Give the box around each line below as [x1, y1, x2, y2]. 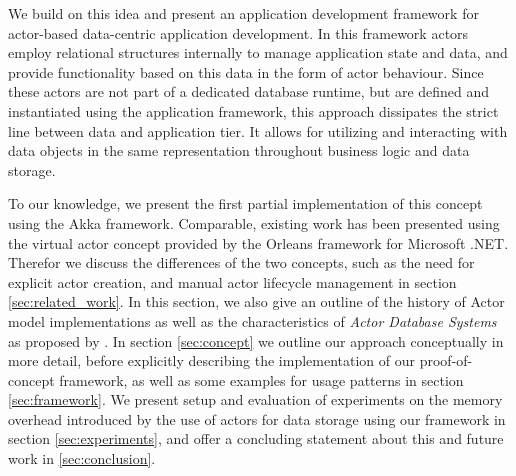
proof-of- [419, 350, 473, 371]
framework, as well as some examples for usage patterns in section [59, 369, 464, 390]
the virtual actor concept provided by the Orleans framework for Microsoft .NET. [8, 232, 509, 253]
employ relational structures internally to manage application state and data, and [8, 42, 508, 63]
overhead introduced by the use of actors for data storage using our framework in [8, 408, 506, 429]
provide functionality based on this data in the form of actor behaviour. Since [8, 61, 484, 82]
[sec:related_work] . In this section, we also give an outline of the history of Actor [8, 291, 505, 312]
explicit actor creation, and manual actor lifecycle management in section [8, 271, 457, 292]
